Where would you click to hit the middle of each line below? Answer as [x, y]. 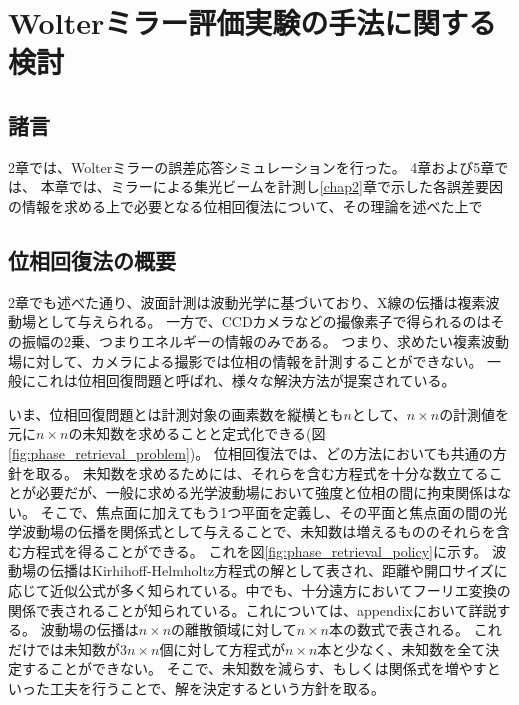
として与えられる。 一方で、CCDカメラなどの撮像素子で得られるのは [263, 321]
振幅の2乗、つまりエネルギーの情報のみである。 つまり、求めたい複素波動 [265, 340]
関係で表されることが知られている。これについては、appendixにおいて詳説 [252, 609]
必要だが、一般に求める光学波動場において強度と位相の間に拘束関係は [266, 492]
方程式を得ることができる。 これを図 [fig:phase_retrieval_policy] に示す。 [254, 550]
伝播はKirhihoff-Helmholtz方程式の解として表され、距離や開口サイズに [278, 570]
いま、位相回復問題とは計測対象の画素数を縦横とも [176, 413]
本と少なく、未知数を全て [401, 648]
